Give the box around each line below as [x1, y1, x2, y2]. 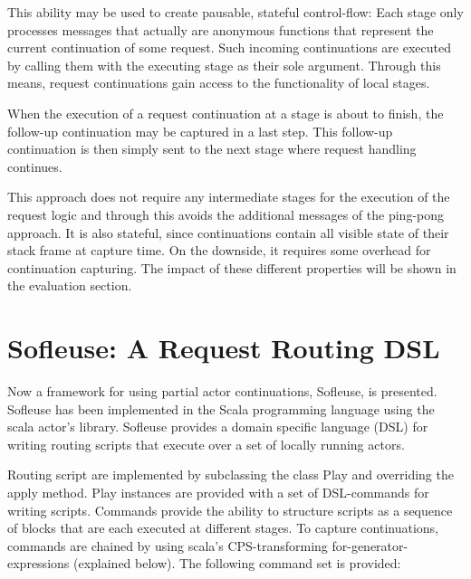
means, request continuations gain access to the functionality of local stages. [7, 73, 430, 92]
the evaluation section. [7, 276, 132, 295]
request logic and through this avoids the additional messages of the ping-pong [7, 204, 445, 223]
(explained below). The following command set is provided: [72, 554, 401, 573]
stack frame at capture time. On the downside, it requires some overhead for [7, 241, 431, 260]
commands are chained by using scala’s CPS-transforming [7, 536, 328, 555]
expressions [7, 554, 70, 573]
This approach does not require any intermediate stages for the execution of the [7, 187, 450, 206]
